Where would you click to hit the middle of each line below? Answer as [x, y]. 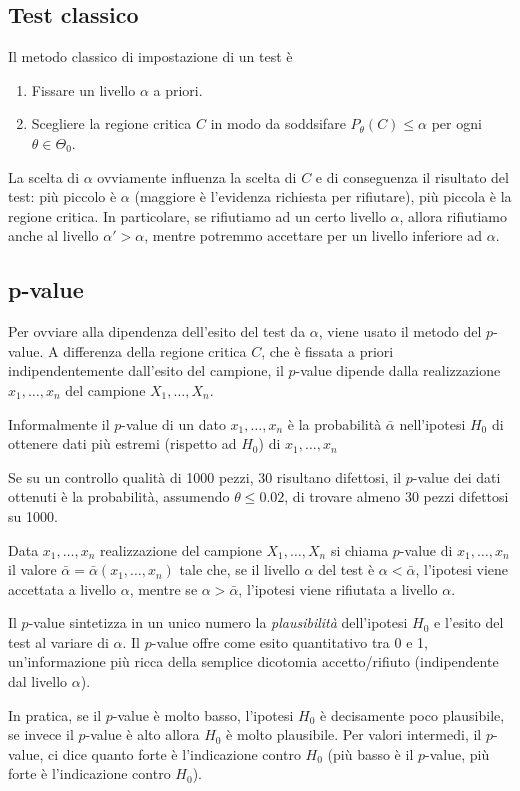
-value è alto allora [142, 734]
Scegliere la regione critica [111, 123]
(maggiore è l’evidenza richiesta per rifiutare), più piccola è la [323, 196]
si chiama [359, 549]
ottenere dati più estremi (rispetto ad [122, 443]
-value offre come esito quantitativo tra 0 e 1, [289, 641]
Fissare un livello [83, 89]
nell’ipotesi [432, 423]
